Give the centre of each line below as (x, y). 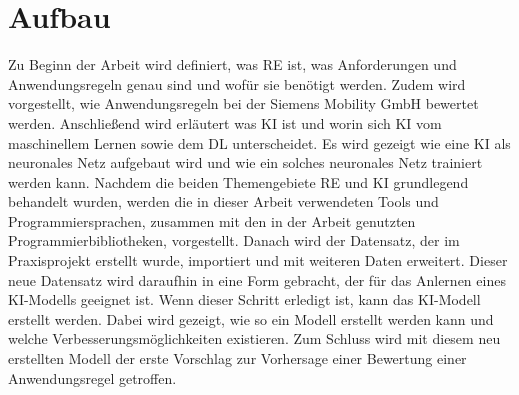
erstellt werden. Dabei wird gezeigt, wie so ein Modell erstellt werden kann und (251, 318)
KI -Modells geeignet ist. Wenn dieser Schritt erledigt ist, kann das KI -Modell (244, 299)
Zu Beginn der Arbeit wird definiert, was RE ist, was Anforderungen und (232, 64)
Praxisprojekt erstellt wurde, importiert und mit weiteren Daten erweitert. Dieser (258, 260)
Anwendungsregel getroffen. (92, 377)
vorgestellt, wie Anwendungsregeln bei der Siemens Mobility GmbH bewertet (243, 103)
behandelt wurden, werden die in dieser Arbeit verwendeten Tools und (223, 201)
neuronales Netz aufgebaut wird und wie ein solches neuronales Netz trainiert (245, 162)
